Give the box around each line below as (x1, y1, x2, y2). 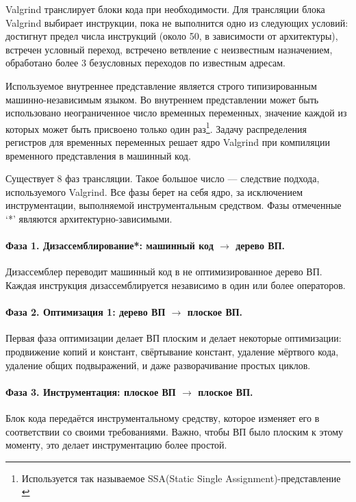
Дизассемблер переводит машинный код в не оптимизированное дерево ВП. (5, 264, 322, 279)
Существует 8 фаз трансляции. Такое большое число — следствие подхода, (5, 171, 320, 186)
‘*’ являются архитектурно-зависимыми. (5, 211, 173, 225)
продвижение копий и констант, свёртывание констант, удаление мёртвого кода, (5, 344, 339, 358)
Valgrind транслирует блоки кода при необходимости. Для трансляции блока (5, 2, 325, 16)
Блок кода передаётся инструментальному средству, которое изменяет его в (5, 410, 320, 425)
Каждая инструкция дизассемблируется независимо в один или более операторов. (5, 277, 346, 292)
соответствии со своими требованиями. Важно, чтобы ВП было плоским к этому (5, 424, 344, 438)
